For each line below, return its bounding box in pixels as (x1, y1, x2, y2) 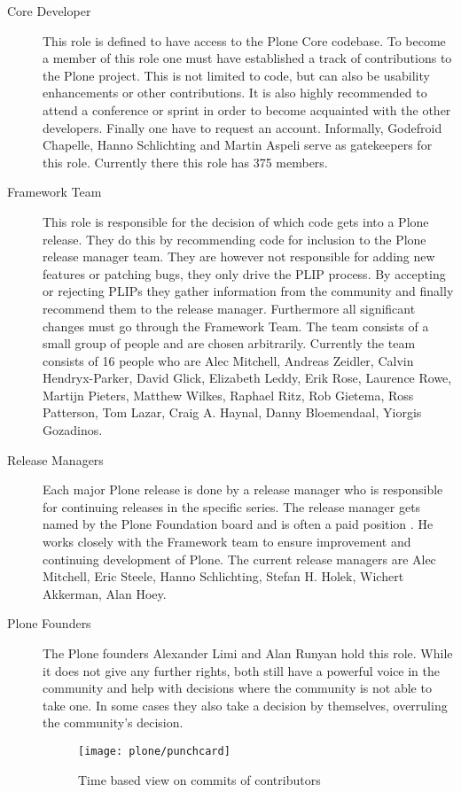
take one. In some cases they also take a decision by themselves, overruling (43, 695, 448, 714)
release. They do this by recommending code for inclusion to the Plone (43, 229, 426, 248)
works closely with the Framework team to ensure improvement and (43, 532, 411, 551)
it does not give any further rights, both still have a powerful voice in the (43, 661, 441, 679)
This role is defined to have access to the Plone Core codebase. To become (43, 31, 446, 50)
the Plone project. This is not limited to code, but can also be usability (43, 66, 430, 84)
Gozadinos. (43, 421, 103, 439)
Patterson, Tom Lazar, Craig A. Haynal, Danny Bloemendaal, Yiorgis (43, 403, 422, 422)
